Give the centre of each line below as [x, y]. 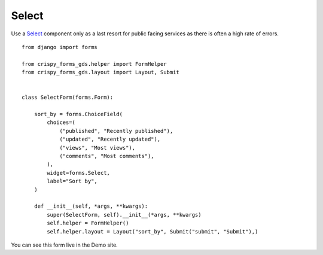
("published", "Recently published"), [116, 131]
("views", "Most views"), [97, 148]
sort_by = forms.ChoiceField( [78, 114]
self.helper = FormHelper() [88, 223]
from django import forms [60, 47]
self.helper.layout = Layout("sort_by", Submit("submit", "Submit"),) [153, 231]
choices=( [61, 122]
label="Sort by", [72, 181]
